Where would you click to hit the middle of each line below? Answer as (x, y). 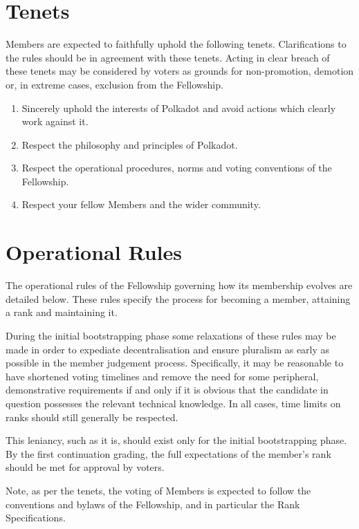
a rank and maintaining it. (62, 312)
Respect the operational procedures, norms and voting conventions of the (177, 168)
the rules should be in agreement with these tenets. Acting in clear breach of (168, 57)
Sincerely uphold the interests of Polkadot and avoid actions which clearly (179, 108)
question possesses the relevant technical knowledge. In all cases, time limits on (173, 403)
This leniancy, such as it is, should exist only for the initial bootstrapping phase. (176, 440)
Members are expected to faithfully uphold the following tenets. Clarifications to (176, 44)
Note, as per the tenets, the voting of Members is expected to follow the (158, 490)
